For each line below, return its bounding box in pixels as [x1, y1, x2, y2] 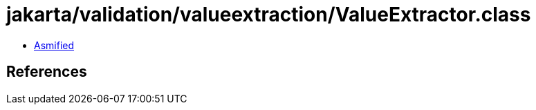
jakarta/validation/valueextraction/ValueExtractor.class [6, 3, 531, 26]
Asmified [34, 39, 75, 51]
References [6, 63, 87, 81]
